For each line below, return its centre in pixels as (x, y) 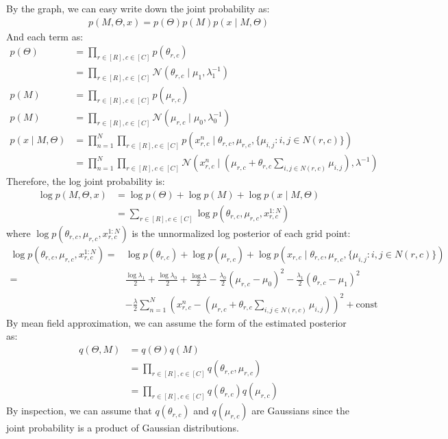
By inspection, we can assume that (79, 411)
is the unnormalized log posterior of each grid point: (241, 233)
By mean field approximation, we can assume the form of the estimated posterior (176, 322)
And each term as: (45, 36)
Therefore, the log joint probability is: (86, 181)
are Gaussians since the (300, 411)
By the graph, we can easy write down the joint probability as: (138, 8)
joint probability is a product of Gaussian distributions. (123, 428)
